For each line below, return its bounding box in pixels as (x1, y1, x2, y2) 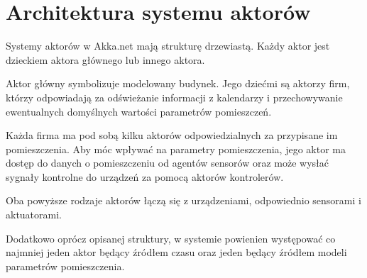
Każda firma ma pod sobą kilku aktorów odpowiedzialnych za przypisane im (6, 128, 338, 143)
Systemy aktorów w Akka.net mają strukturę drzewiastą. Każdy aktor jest (6, 38, 330, 53)
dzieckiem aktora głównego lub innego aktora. (6, 52, 205, 67)
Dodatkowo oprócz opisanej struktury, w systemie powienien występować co (6, 230, 336, 245)
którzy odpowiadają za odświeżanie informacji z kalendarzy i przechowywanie (6, 89, 343, 104)
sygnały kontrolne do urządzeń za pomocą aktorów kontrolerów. (6, 169, 284, 184)
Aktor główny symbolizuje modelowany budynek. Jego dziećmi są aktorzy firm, (6, 76, 350, 91)
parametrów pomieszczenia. (6, 258, 125, 273)
